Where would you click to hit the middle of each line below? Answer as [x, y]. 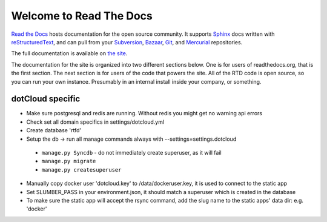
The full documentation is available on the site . [69, 53]
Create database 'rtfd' [54, 130]
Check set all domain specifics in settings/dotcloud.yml [95, 122]
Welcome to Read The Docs [82, 16]
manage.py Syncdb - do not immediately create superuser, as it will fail [131, 152]
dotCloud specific [46, 99]
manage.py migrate [69, 161]
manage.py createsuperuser [81, 170]
